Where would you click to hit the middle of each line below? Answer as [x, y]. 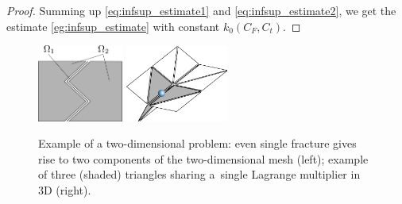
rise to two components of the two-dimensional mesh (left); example [203, 158]
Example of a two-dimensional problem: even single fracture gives [197, 143]
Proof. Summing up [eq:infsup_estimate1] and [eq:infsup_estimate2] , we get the [201, 10]
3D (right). [65, 189]
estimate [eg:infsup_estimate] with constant [113, 26]
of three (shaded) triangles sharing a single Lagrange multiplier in [199, 174]
